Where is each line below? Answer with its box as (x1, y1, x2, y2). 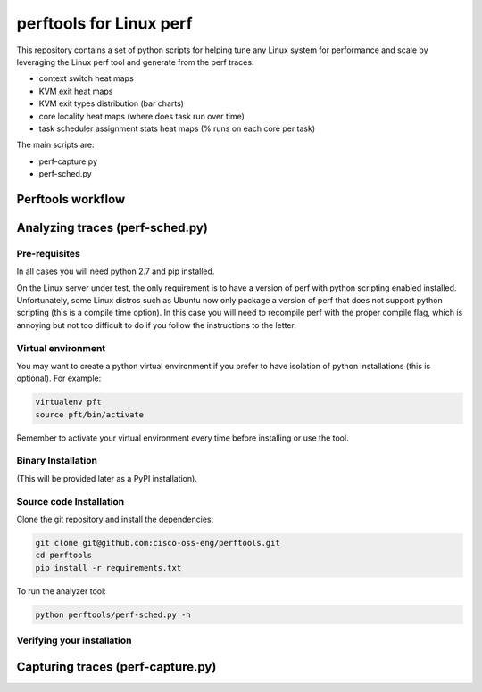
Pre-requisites (16, 247, 80, 259)
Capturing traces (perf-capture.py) (16, 659, 217, 674)
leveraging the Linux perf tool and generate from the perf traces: (16, 56, 254, 67)
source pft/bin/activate (35, 409, 145, 419)
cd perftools (35, 550, 93, 561)
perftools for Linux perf (16, 13, 193, 33)
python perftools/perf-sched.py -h (35, 609, 191, 620)
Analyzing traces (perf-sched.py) (16, 219, 209, 235)
